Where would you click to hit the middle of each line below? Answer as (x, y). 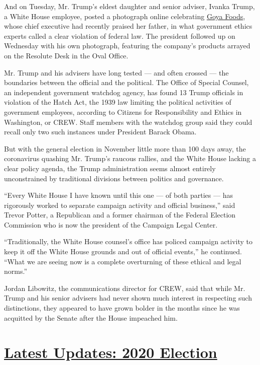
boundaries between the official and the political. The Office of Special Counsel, (126, 82)
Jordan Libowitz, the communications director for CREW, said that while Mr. (125, 288)
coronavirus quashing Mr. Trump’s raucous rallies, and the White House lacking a (130, 158)
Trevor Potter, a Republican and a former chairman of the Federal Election (120, 215)
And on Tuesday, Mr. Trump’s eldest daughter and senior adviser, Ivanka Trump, (129, 6)
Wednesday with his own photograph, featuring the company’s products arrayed (127, 46)
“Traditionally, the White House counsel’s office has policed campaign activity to (128, 241)
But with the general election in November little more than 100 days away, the (125, 148)
